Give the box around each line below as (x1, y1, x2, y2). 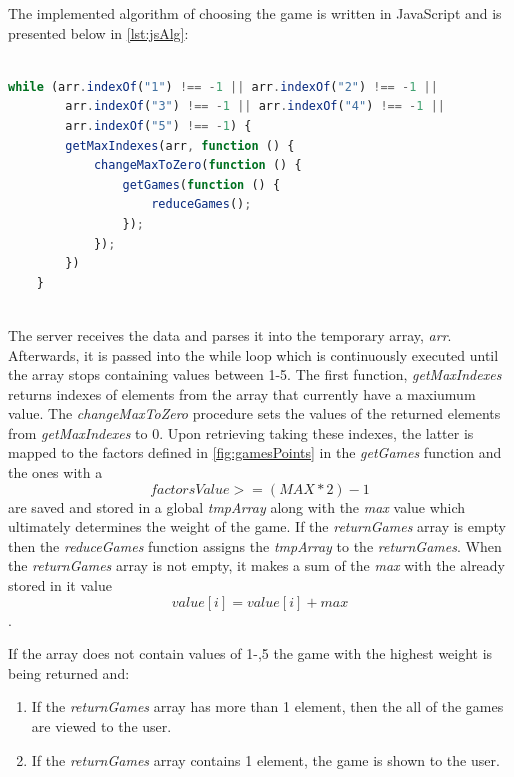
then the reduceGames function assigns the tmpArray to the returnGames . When (8, 535, 502, 556)
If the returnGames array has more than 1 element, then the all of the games (31, 696, 504, 717)
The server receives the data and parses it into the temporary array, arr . (8, 324, 452, 345)
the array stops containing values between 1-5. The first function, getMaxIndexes (8, 364, 502, 385)
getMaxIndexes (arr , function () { (65, 138, 295, 153)
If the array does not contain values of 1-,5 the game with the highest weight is (8, 643, 493, 664)
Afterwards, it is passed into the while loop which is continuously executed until (8, 344, 499, 365)
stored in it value (8, 575, 112, 596)
